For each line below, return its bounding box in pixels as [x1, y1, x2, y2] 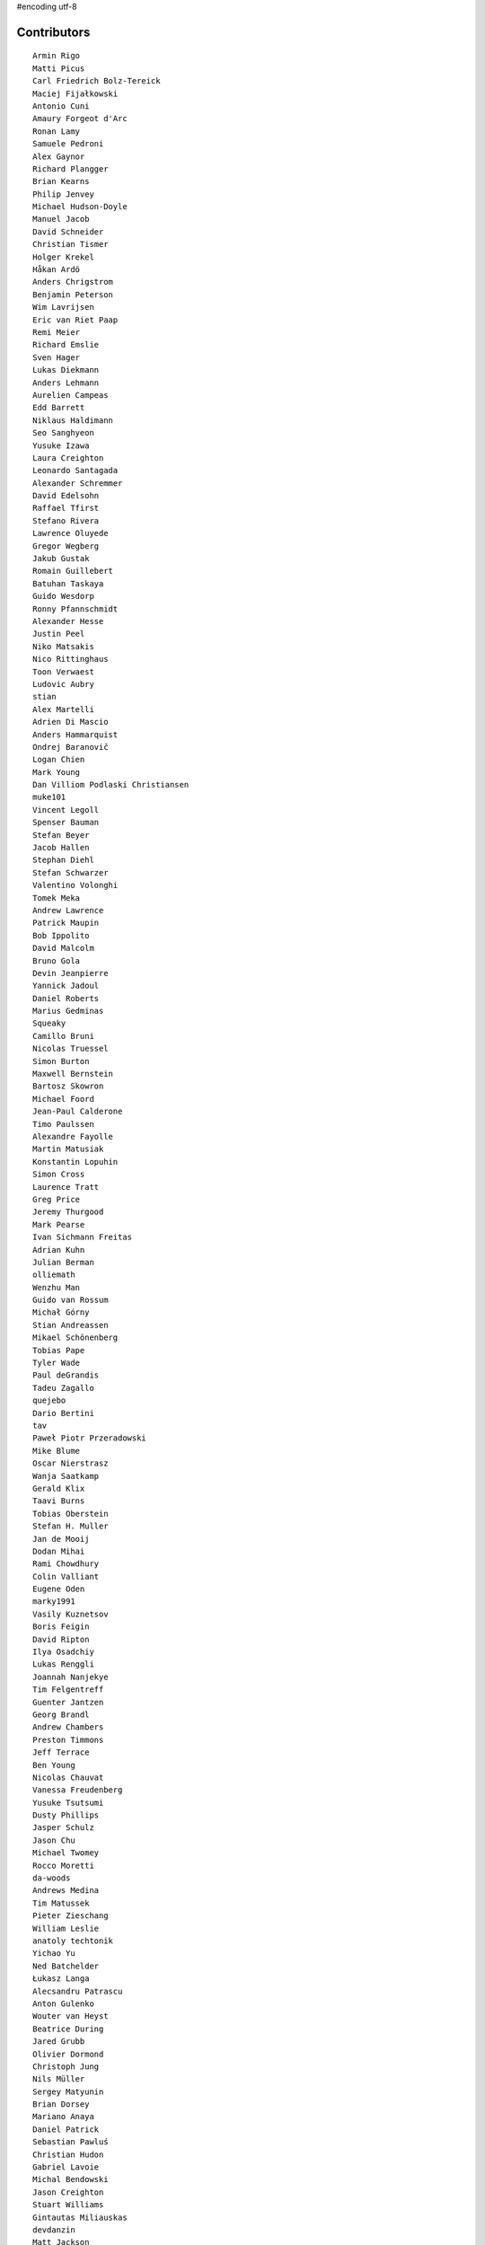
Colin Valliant [32, 1571, 100, 1581]
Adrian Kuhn [32, 1245, 85, 1255]
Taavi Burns [32, 1496, 85, 1506]
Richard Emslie [32, 339, 100, 350]
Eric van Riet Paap [32, 314, 119, 325]
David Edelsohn [32, 490, 100, 501]
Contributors [16, 24, 91, 40]
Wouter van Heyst [32, 2012, 109, 2021]
